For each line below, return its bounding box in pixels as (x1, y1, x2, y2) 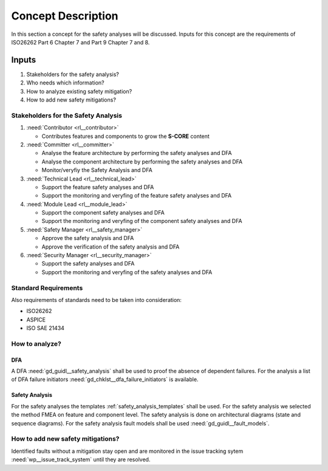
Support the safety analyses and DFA (41, 260, 135, 267)
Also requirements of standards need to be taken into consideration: (11, 296, 182, 303)
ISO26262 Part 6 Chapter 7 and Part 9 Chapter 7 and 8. (11, 38, 150, 46)
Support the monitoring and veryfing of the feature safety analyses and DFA (41, 192, 232, 199)
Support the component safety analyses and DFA (41, 209, 165, 216)
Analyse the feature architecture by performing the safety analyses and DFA (41, 150, 232, 157)
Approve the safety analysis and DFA (41, 235, 134, 242)
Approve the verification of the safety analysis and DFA (41, 243, 180, 250)
